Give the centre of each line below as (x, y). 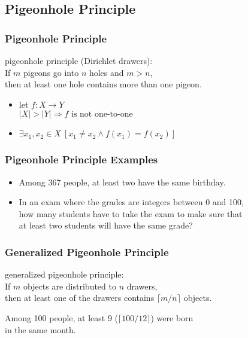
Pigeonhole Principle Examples (81, 159)
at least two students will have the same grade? (106, 225)
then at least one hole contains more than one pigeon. (103, 84)
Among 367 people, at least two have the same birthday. (122, 182)
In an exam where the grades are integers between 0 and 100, (131, 202)
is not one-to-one (102, 115)
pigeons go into (51, 72)
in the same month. (40, 329)
